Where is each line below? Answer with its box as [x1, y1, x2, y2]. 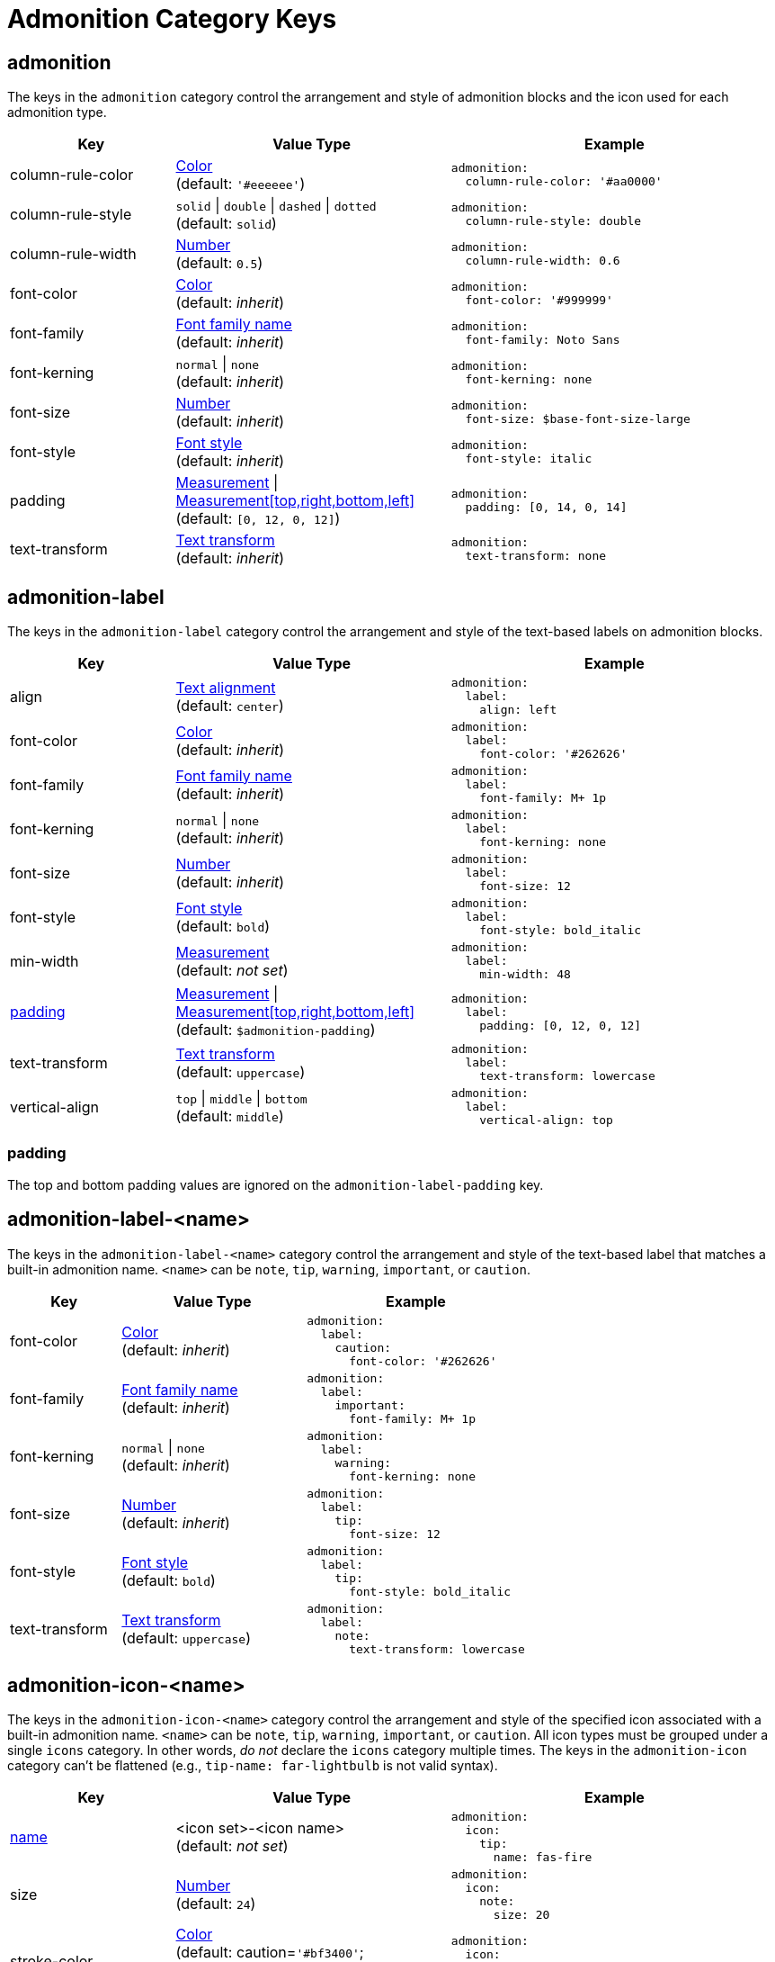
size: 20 [493, 1908, 550, 1922]
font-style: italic [465, 452, 592, 466]
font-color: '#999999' [465, 293, 613, 308]
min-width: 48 [479, 967, 571, 982]
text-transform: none [465, 549, 607, 563]
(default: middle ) [175, 1106, 284, 1125]
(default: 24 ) [175, 1894, 256, 1913]
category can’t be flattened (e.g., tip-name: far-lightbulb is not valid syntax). [7, 1758, 498, 1774]
